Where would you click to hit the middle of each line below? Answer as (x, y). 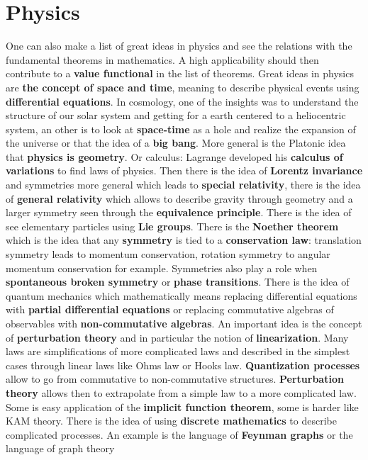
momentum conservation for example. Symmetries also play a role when (162, 268)
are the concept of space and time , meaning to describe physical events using (183, 87)
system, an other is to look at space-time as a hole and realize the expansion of (181, 129)
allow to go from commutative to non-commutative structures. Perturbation (175, 379)
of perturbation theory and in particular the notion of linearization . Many (177, 337)
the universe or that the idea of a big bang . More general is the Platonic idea (176, 143)
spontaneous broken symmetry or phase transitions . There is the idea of (178, 282)
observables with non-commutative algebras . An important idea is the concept (184, 323)
